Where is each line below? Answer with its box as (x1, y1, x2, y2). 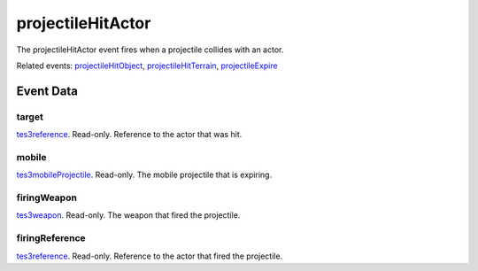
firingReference (16, 232, 86, 244)
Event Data (16, 83, 79, 98)
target (16, 111, 43, 123)
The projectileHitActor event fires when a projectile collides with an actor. (16, 44, 284, 55)
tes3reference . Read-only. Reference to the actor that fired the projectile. (16, 251, 283, 261)
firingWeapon (16, 191, 77, 204)
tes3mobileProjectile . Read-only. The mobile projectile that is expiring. (16, 169, 273, 181)
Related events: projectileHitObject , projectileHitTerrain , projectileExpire (16, 60, 278, 71)
